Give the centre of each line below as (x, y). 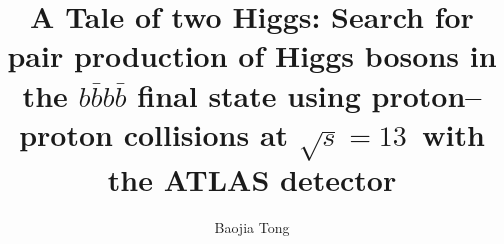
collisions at (206, 133)
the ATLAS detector (252, 179)
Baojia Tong (252, 227)
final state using (249, 94)
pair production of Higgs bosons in (252, 55)
